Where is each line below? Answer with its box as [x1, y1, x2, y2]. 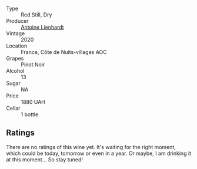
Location [6, 42, 28, 49]
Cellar [6, 105, 21, 111]
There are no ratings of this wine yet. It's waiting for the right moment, [6, 143, 176, 150]
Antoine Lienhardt [21, 23, 64, 31]
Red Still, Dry [21, 11, 52, 18]
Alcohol [6, 67, 25, 74]
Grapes [6, 55, 24, 62]
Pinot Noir [21, 61, 45, 68]
